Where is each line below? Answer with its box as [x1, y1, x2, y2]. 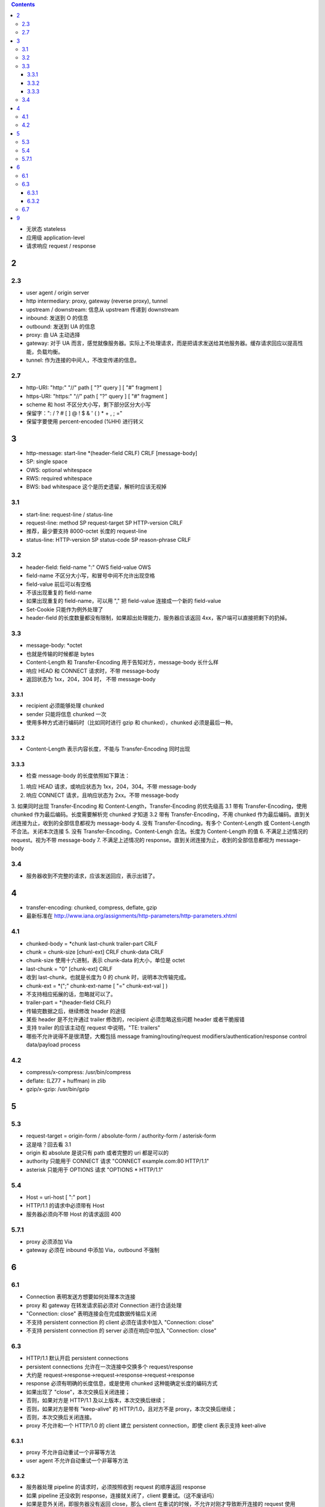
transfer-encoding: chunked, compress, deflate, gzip [26, 904, 158, 911]
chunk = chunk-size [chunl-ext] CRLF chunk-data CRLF [26, 948, 164, 955]
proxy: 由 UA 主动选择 [26, 332, 81, 339]
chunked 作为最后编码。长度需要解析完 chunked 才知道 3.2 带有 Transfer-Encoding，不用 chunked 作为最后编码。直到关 [11, 811, 311, 818]
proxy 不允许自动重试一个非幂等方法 [26, 1449, 116, 1456]
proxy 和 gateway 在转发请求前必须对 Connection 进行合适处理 [26, 1301, 182, 1309]
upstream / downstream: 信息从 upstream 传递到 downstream [26, 306, 179, 313]
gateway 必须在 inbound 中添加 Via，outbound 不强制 [26, 1247, 159, 1254]
